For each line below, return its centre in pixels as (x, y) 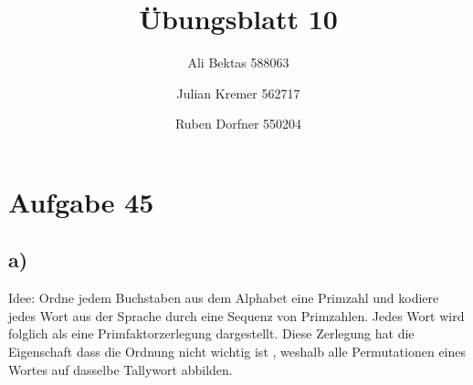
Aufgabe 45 (81, 201)
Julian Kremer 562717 (238, 93)
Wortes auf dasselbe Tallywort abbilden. (121, 369)
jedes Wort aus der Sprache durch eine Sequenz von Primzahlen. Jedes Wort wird (236, 315)
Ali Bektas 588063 (238, 62)
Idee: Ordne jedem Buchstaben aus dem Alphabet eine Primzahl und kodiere (224, 298)
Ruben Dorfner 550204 (238, 124)
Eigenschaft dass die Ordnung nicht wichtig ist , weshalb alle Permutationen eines (237, 352)
